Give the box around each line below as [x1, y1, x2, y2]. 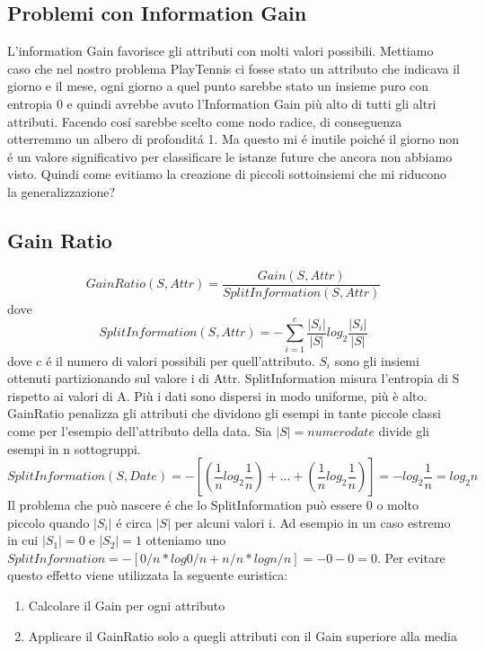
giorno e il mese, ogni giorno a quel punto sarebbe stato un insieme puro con [7, 76, 429, 95]
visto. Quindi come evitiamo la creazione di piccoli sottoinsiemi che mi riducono [7, 165, 447, 183]
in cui [7, 531, 39, 549]
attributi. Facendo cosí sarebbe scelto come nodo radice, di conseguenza [7, 111, 402, 130]
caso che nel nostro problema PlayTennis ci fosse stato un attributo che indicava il [7, 58, 460, 77]
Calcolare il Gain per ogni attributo [28, 596, 225, 615]
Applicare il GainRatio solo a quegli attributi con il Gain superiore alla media [28, 626, 457, 645]
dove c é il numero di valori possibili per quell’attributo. [7, 351, 315, 370]
